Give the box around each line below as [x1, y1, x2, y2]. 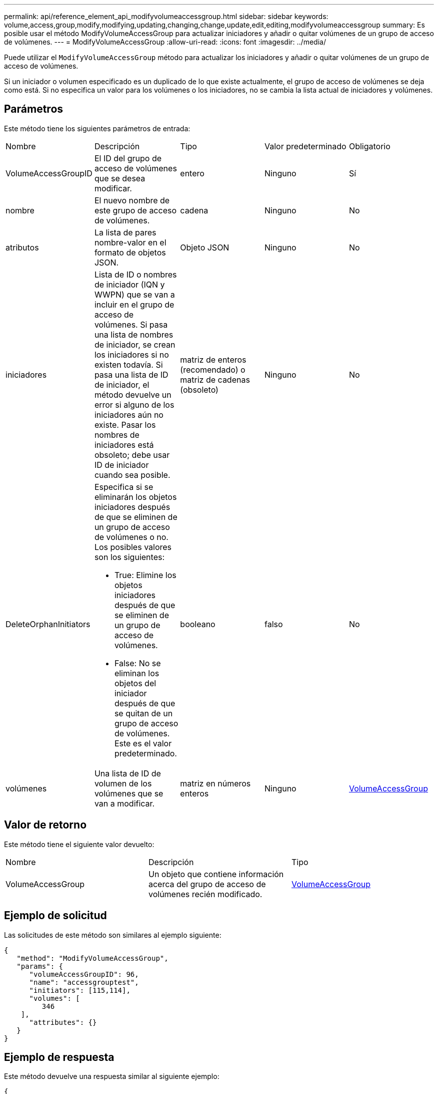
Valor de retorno [4, 818, 87, 832]
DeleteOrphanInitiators [5, 619, 90, 629]
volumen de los [94, 778, 152, 788]
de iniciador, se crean [94, 339, 175, 350]
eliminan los [114, 668, 159, 678]
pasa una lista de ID [94, 369, 168, 380]
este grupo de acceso [94, 205, 177, 215]
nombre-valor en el [94, 237, 166, 247]
